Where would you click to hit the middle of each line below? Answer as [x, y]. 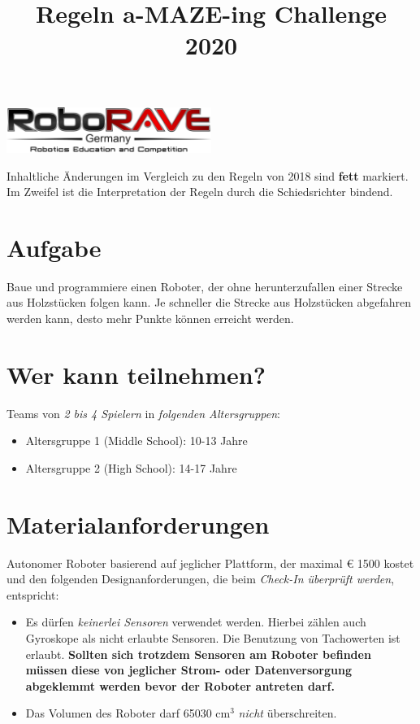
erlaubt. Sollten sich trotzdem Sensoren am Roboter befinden [198, 654]
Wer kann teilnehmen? [136, 374]
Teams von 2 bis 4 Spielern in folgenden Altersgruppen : [143, 413]
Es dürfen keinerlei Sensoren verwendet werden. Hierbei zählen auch [196, 622]
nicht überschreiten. [288, 713]
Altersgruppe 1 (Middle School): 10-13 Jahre [136, 441]
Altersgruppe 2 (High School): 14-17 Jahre [131, 467]
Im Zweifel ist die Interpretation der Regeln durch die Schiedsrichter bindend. [200, 192]
